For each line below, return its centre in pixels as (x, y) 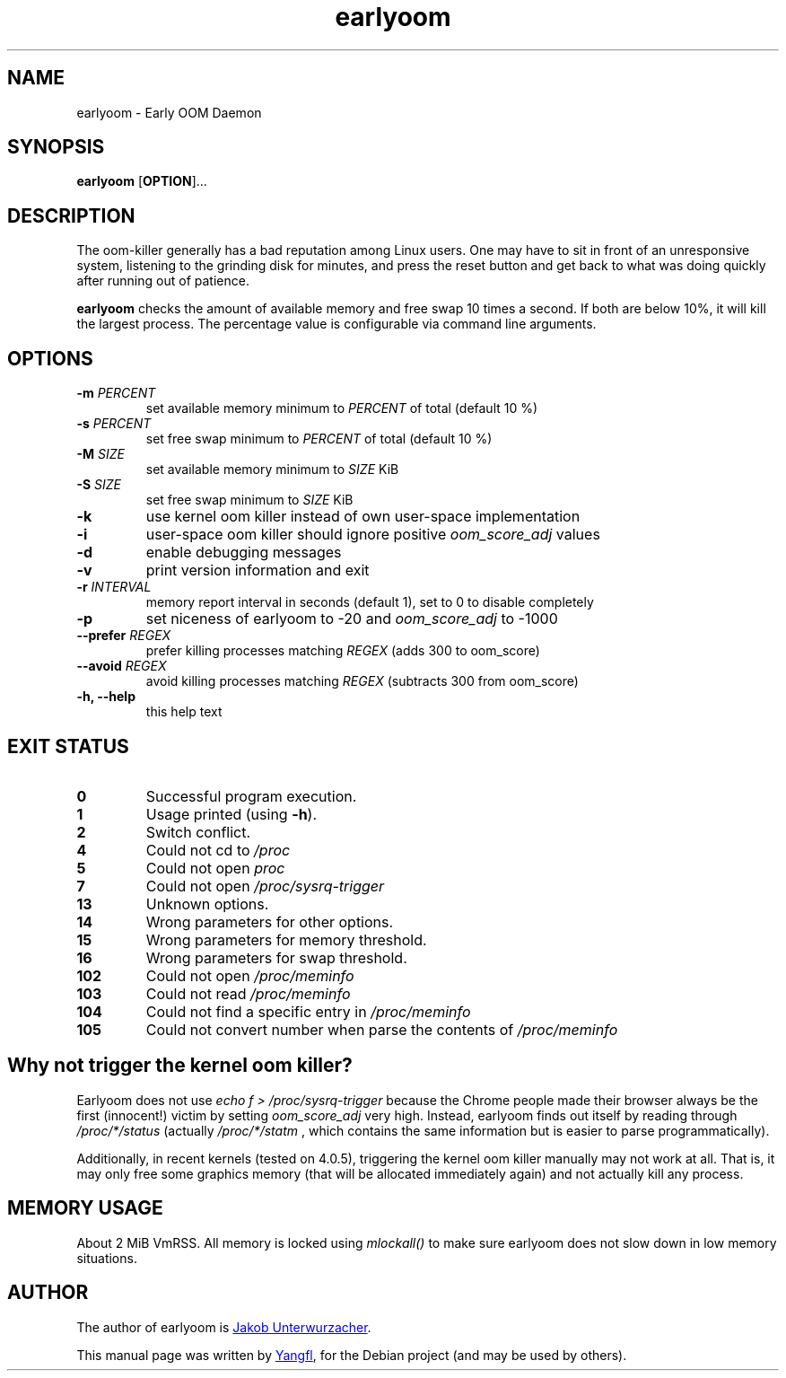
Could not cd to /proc (218, 850)
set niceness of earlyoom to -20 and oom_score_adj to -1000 (352, 619)
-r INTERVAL (114, 587)
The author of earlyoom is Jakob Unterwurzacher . (224, 1327)
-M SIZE (100, 454)
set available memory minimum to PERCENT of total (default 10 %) (342, 408)
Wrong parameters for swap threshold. (276, 957)
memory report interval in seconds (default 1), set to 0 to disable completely (370, 602)
